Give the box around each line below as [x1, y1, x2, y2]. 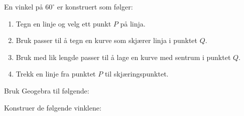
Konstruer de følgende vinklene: [4, 102, 101, 112]
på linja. [120, 18, 146, 28]
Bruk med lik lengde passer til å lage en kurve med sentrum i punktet [16, 51, 231, 62]
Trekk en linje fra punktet [16, 68, 96, 79]
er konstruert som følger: [57, 1, 133, 11]
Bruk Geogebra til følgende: [4, 85, 89, 95]
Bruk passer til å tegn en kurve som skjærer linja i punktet [16, 35, 197, 45]
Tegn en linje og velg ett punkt [16, 18, 111, 28]
